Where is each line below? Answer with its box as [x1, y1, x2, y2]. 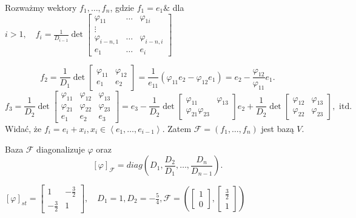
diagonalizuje [36, 142, 85, 155]
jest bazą [261, 122, 294, 134]
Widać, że [5, 122, 42, 134]
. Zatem [162, 122, 192, 134]
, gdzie [110, 1, 135, 13]
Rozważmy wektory [5, 1, 77, 13]
